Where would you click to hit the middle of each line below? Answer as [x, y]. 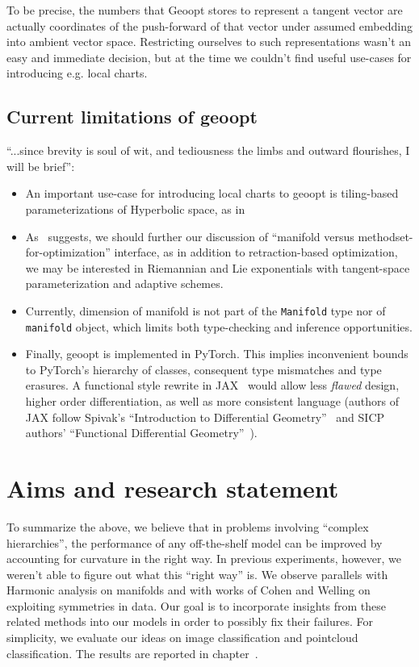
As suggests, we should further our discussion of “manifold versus [190, 236]
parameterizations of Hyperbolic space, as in [135, 208]
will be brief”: [41, 166]
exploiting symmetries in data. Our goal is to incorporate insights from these [197, 605]
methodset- [385, 236]
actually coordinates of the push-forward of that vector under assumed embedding [209, 25]
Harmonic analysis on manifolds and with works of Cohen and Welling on [189, 590]
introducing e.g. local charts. [77, 73]
